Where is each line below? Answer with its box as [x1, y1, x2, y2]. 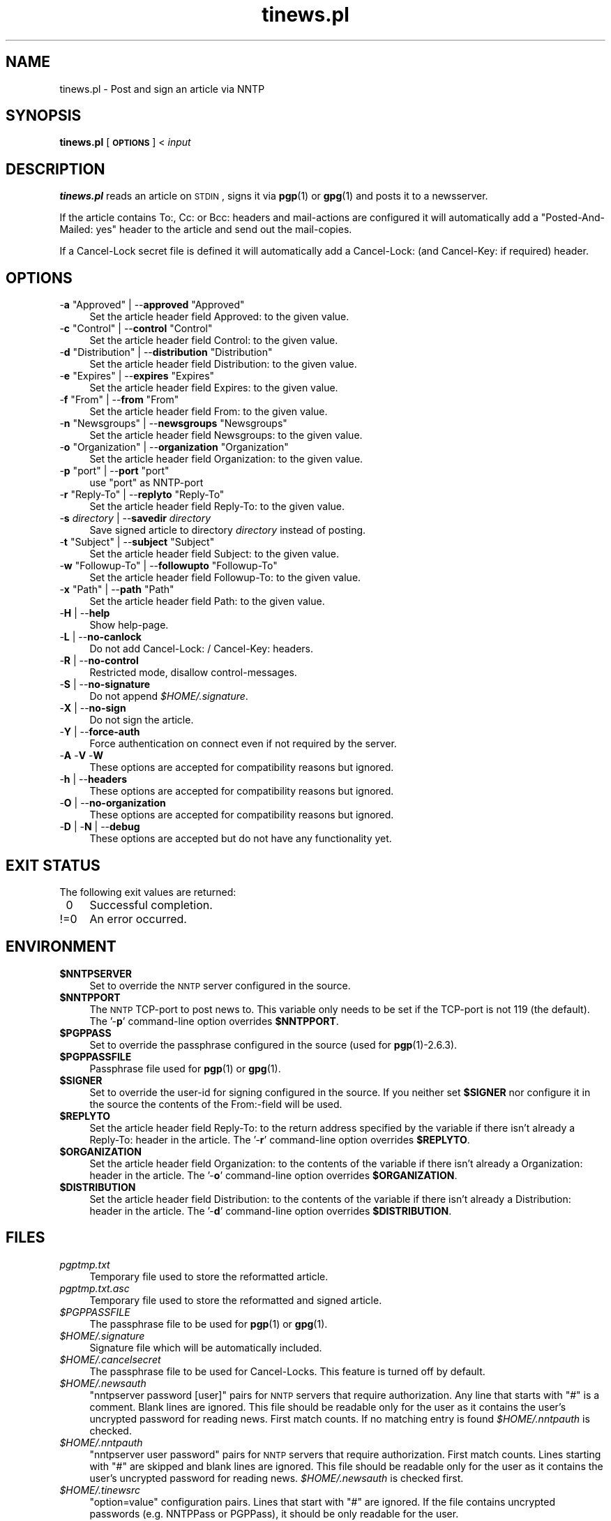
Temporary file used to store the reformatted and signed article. [89, 1294, 382, 1306]
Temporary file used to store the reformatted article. [89, 1270, 329, 1282]
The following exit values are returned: [59, 885, 236, 898]
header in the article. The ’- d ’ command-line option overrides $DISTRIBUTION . [89, 1204, 452, 1217]
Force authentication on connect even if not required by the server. [89, 737, 397, 750]
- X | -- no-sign [59, 702, 126, 714]
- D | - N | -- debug [59, 821, 140, 833]
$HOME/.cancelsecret [59, 1353, 161, 1365]
